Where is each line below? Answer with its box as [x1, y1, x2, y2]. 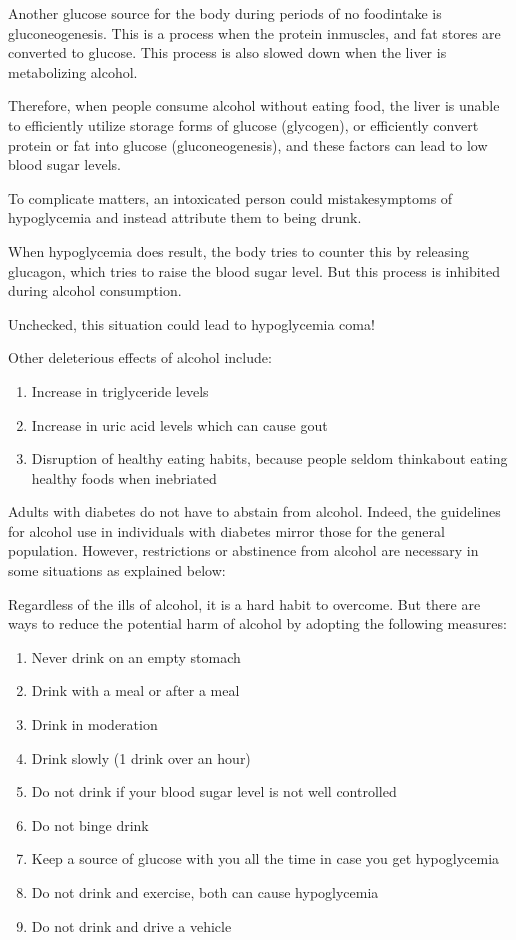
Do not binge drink [31, 814, 149, 835]
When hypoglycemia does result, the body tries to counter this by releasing [8, 240, 469, 261]
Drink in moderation [31, 714, 158, 735]
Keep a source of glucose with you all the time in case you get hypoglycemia [31, 848, 500, 869]
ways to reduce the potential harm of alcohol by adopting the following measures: [8, 613, 507, 634]
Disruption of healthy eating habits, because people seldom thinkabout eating [31, 448, 508, 469]
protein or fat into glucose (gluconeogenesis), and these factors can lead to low [8, 134, 488, 155]
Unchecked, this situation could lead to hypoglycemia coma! [8, 313, 375, 334]
